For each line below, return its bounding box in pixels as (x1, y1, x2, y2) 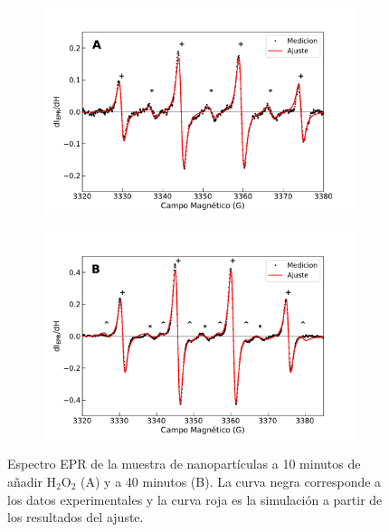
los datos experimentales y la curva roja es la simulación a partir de (7, 489, 383, 508)
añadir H (7, 472, 57, 490)
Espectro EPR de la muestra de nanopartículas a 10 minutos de (7, 454, 361, 473)
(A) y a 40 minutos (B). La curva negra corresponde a (81, 472, 382, 490)
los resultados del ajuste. (7, 508, 144, 527)
